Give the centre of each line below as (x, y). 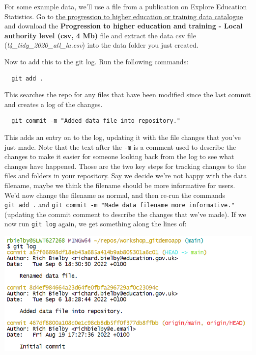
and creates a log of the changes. (54, 104)
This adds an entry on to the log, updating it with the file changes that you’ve (123, 137)
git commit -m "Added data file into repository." (96, 121)
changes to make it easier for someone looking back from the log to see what (119, 156)
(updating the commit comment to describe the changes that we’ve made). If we (125, 214)
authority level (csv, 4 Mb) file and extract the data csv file (100, 35)
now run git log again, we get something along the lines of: (96, 224)
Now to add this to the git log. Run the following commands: (97, 61)
